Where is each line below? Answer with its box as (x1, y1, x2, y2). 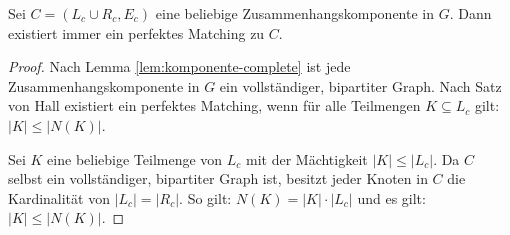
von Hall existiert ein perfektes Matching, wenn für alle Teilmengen (8, 95, 421, 116)
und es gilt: (357, 187, 426, 208)
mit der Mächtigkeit (246, 148, 368, 169)
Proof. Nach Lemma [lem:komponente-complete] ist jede (8, 56, 351, 77)
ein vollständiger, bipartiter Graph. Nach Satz (219, 75, 502, 96)
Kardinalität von (8, 187, 110, 208)
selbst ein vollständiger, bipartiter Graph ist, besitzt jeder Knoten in (8, 168, 428, 189)
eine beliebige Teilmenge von (47, 148, 223, 169)
